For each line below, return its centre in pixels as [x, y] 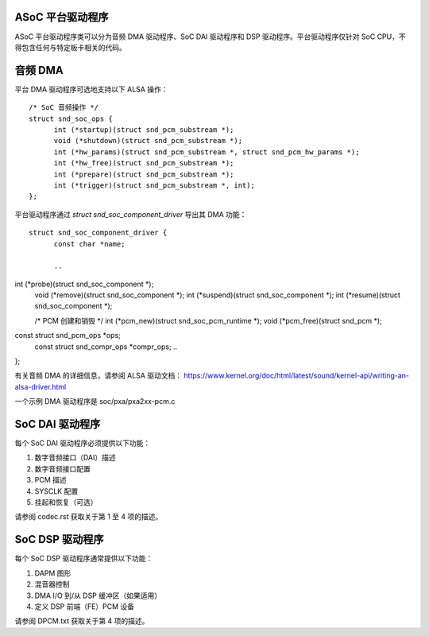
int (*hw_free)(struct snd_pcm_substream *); [144, 163]
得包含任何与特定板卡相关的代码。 [70, 47]
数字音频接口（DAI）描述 [75, 458]
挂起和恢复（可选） [66, 502]
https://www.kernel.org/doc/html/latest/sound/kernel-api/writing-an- [296, 376]
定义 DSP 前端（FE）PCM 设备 [85, 606]
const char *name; [89, 244]
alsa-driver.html [41, 386]
